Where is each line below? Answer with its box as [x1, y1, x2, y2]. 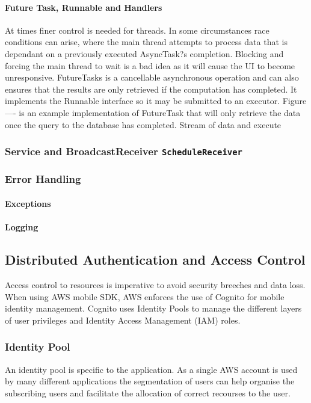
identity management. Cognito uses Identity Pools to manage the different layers [5, 302, 302, 315]
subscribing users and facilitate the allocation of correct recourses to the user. [5, 386, 291, 399]
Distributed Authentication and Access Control [5, 250, 306, 269]
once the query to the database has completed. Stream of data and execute [5, 118, 282, 131]
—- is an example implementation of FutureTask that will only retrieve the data [5, 106, 301, 118]
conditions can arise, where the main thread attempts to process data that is [5, 35, 288, 48]
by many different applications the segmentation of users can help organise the [5, 375, 295, 387]
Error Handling [5, 171, 81, 186]
